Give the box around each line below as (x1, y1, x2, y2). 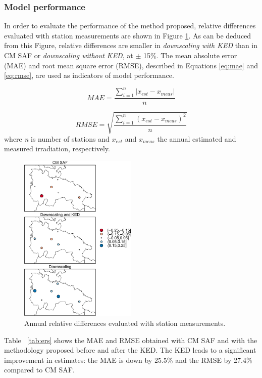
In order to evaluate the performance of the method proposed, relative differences (4, 20, 256, 31)
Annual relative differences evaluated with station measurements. (24, 317, 226, 328)
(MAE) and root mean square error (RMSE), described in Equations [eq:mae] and (4, 60, 258, 70)
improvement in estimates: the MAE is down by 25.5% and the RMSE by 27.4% (4, 354, 252, 365)
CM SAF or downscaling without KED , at (4, 50, 133, 60)
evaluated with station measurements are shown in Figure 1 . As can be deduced (4, 30, 251, 40)
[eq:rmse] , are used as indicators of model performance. (4, 70, 174, 80)
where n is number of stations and (4, 133, 110, 144)
